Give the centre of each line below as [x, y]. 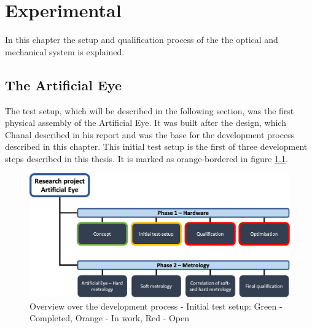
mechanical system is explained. [65, 51]
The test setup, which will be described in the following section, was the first [150, 110]
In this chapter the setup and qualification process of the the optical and [142, 40]
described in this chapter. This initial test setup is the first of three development [156, 146]
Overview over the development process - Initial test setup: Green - [156, 306]
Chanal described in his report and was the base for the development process [150, 134]
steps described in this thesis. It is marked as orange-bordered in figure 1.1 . [146, 158]
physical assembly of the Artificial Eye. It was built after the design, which [146, 123]
